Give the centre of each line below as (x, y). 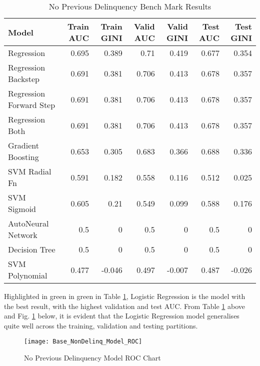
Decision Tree (32, 249)
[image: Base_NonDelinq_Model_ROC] (83, 342)
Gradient (23, 145)
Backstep (24, 79)
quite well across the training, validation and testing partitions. (101, 325)
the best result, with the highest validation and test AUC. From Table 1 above (125, 306)
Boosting (23, 157)
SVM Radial (30, 171)
